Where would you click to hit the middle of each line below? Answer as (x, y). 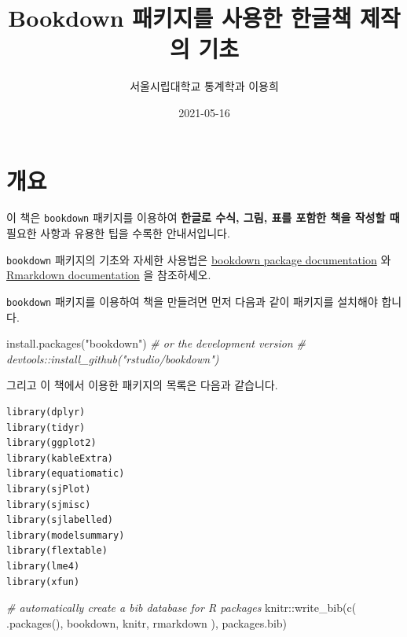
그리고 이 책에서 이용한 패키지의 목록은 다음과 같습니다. (142, 385)
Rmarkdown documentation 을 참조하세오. (109, 275)
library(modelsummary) (66, 535)
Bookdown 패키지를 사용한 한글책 (180, 18)
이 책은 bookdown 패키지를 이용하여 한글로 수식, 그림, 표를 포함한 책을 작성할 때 (203, 217)
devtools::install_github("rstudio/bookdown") (113, 358)
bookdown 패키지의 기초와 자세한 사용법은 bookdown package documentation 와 (199, 259)
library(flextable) (57, 551)
